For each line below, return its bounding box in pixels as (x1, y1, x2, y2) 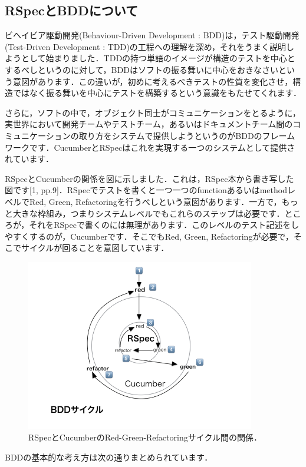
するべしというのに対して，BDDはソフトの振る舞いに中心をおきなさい (5, 63, 278, 75)
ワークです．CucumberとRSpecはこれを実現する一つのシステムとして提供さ (5, 141, 295, 153)
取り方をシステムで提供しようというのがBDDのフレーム (78, 129, 295, 141)
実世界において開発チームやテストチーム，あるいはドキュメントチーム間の (5, 118, 293, 130)
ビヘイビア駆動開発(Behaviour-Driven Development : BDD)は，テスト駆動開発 (5, 29, 300, 41)
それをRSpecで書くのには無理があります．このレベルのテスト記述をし (29, 218, 300, 231)
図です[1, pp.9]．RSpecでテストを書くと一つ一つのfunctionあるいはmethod (5, 184, 287, 196)
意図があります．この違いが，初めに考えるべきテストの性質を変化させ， (12, 75, 293, 87)
